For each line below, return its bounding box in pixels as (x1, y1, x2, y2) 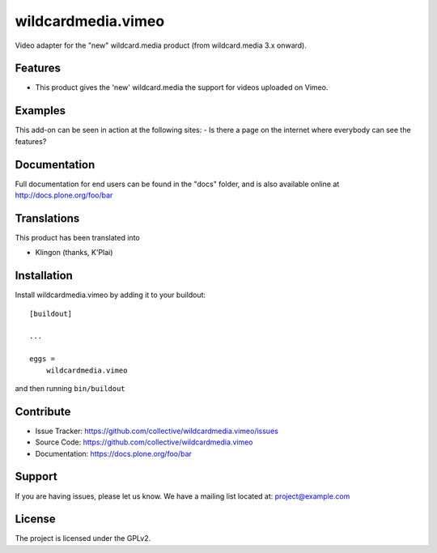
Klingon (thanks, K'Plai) (35, 248, 113, 257)
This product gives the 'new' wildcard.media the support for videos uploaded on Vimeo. (35, 83, 329, 92)
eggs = (29, 355, 56, 364)
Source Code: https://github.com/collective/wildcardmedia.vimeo (35, 437, 253, 447)
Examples (15, 104, 66, 117)
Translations (15, 211, 80, 225)
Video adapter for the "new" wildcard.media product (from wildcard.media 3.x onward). (15, 40, 307, 50)
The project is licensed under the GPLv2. (15, 534, 151, 543)
